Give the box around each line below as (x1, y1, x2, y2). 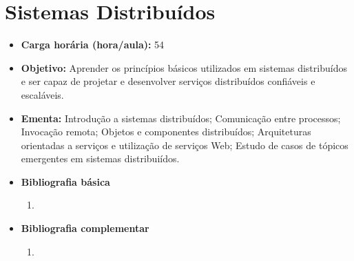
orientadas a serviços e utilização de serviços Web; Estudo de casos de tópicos (21, 137, 348, 152)
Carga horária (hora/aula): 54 (21, 37, 165, 52)
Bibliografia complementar (21, 221, 149, 235)
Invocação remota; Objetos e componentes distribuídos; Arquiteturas (21, 124, 311, 139)
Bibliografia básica (21, 174, 110, 188)
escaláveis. (21, 87, 64, 101)
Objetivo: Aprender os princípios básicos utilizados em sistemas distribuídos (21, 60, 347, 75)
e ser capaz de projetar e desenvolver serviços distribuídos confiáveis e (21, 74, 315, 88)
